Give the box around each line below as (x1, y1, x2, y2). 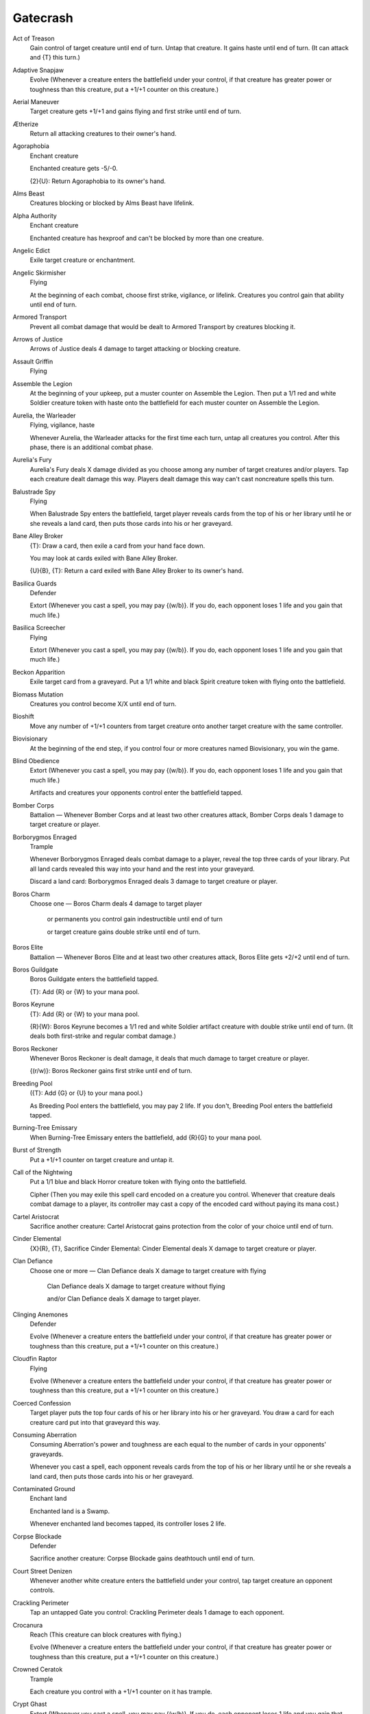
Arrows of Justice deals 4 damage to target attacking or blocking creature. (29, 345, 241, 353)
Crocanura (12, 1621, 43, 1629)
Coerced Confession (12, 1399, 71, 1407)
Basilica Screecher (12, 624, 66, 632)
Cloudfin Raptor (12, 1355, 58, 1363)
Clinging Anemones (12, 1310, 69, 1318)
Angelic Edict (12, 246, 51, 254)
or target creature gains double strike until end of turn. (47, 928, 201, 936)
